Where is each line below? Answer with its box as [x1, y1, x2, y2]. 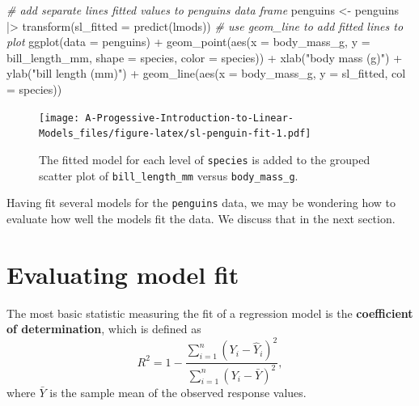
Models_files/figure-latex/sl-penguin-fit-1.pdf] [39, 128, 311, 140]
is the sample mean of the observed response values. [49, 383, 307, 400]
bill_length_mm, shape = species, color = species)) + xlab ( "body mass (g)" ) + [6, 49, 403, 66]
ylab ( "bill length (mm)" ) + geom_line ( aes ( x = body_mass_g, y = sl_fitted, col [6, 65, 406, 82]
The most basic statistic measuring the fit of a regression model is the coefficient [6, 304, 413, 321]
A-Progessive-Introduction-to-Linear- [85, 112, 294, 124]
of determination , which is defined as [6, 320, 201, 337]
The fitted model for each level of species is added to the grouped [39, 150, 370, 167]
